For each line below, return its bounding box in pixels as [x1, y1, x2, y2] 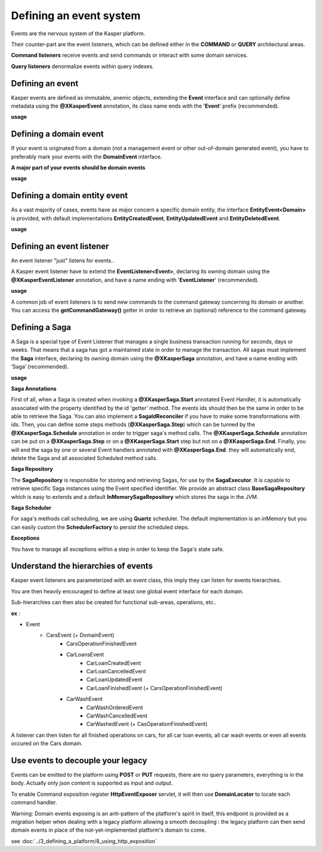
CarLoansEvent [66, 651, 104, 658]
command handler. [11, 799, 57, 806]
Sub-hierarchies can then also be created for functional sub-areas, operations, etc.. [11, 599, 217, 606]
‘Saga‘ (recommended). [11, 363, 69, 370]
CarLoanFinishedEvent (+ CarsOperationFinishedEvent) [86, 684, 223, 691]
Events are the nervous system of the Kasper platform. [11, 30, 145, 37]
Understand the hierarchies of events [11, 561, 153, 571]
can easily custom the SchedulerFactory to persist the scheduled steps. [11, 523, 190, 531]
